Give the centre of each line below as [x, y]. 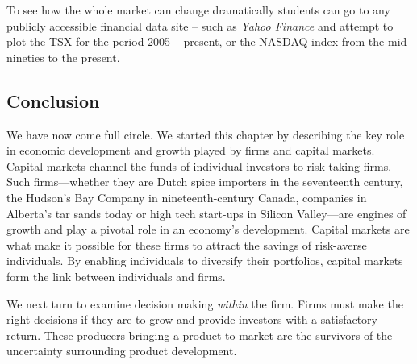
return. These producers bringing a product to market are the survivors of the [200, 335]
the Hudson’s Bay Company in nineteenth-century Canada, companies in [187, 197]
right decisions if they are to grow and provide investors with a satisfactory [192, 319]
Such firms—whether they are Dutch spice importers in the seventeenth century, [205, 182]
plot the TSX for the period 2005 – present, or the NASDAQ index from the [196, 41]
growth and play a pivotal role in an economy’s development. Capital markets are [208, 229]
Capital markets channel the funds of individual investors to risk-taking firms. [199, 165]
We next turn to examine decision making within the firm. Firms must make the [205, 303]
